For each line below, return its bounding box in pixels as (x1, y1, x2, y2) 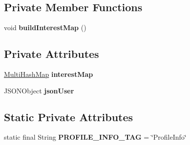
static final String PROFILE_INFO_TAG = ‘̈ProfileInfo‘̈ (4, 132, 187, 142)
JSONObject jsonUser (4, 85, 74, 95)
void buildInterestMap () (4, 22, 86, 33)
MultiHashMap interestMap (4, 69, 93, 79)
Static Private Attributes (4, 109, 133, 124)
